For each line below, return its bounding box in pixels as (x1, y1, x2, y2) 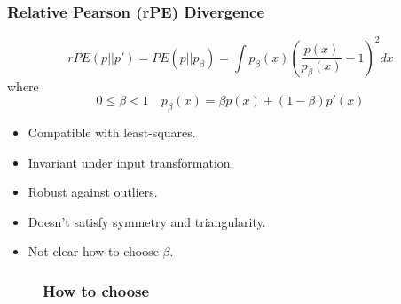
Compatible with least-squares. (28, 123, 196, 142)
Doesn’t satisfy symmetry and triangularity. (28, 212, 266, 230)
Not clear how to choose (28, 242, 159, 261)
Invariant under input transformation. (28, 152, 234, 171)
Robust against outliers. (28, 183, 158, 201)
